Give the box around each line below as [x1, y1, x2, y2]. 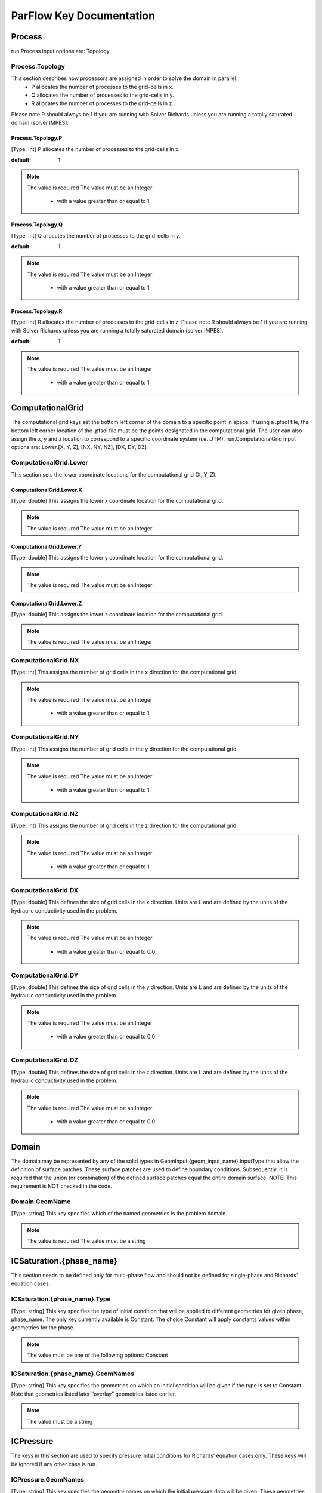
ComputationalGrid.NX [11, 656, 79, 664]
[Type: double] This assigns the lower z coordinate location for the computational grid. [11, 611, 224, 618]
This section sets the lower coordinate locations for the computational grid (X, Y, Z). [11, 471, 217, 478]
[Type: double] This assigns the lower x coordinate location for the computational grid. [11, 497, 224, 505]
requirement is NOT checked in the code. [11, 1182, 113, 1190]
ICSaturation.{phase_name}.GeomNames [11, 1369, 134, 1378]
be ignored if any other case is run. [11, 1460, 97, 1467]
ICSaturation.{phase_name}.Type [11, 1295, 111, 1303]
